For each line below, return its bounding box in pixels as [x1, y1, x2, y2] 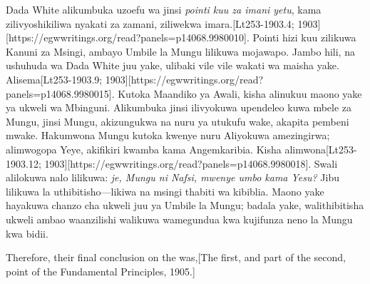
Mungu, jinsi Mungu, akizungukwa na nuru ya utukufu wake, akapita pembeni [6, 113, 349, 128]
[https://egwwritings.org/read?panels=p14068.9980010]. [6, 30, 250, 45]
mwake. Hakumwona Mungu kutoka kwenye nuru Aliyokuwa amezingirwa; [6, 128, 330, 143]
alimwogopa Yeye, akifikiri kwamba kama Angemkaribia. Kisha [6, 141, 282, 156]
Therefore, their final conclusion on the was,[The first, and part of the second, [6, 250, 346, 265]
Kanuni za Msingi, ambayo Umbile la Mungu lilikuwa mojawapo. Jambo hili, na [6, 44, 355, 59]
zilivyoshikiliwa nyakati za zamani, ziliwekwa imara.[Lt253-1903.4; [6, 16, 294, 31]
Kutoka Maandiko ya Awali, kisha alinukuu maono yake [118, 86, 362, 101]
